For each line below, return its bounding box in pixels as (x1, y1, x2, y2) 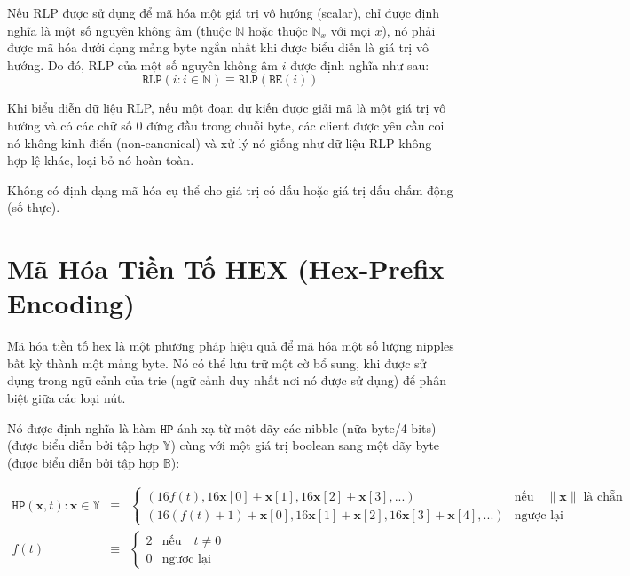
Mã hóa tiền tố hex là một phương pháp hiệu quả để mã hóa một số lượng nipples (7, 336, 454, 355)
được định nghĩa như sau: (290, 55, 429, 74)
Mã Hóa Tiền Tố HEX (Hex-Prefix (7, 250, 445, 287)
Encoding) (7, 285, 135, 321)
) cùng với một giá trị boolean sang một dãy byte (170, 436, 440, 454)
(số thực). (7, 198, 60, 217)
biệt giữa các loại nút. (7, 389, 126, 407)
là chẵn (583, 490, 623, 503)
